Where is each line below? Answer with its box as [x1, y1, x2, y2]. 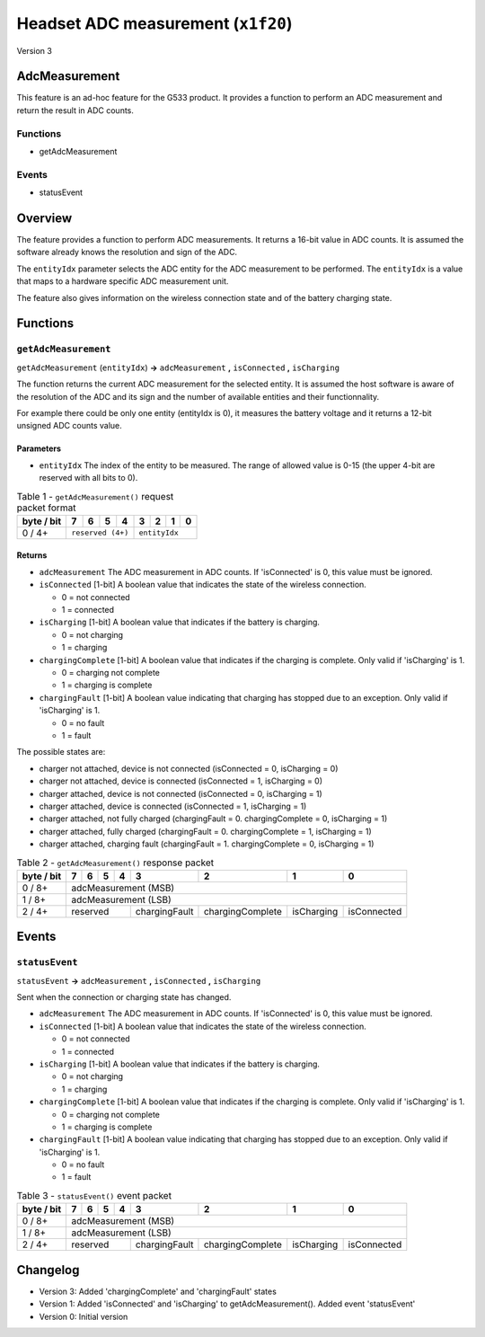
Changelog [16, 1262, 80, 1278]
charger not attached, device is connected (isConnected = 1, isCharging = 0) [39, 775, 323, 786]
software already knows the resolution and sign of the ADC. [16, 247, 238, 258]
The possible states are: [16, 747, 106, 757]
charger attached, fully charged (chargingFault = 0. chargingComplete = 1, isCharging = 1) [39, 826, 372, 837]
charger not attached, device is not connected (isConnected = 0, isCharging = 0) [39, 763, 339, 774]
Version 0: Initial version [39, 1311, 128, 1322]
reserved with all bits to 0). [39, 473, 138, 483]
